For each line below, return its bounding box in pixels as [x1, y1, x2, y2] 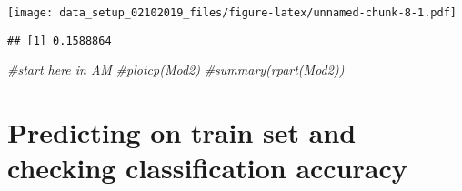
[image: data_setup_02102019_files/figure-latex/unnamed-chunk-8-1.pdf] [7, 6, 457, 19]
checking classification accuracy [7, 149, 407, 186]
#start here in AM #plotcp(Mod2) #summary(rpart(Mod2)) [7, 60, 345, 79]
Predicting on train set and [7, 114, 357, 151]
